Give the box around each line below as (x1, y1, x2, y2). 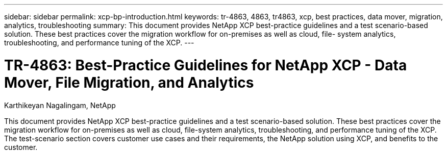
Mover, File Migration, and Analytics (4, 73, 254, 91)
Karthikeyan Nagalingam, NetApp (4, 100, 116, 110)
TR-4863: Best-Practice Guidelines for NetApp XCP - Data (4, 56, 407, 74)
